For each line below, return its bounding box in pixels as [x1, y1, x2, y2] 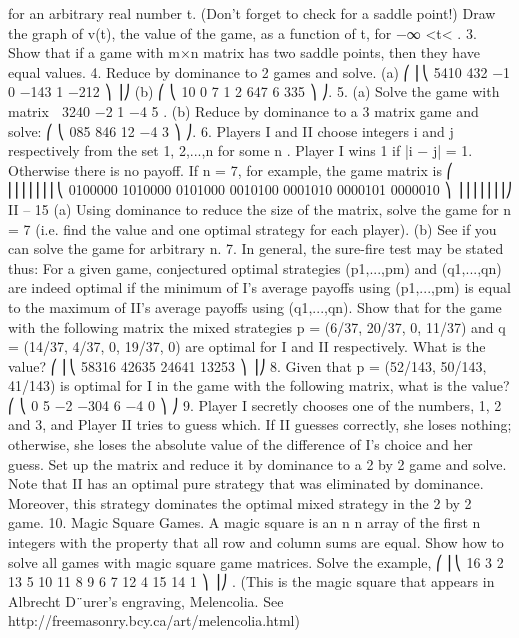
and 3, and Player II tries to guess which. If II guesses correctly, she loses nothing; [8, 414, 512, 435]
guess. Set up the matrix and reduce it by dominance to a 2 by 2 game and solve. [8, 453, 507, 474]
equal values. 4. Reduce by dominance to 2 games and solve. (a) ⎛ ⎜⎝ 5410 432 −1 [8, 61, 511, 82]
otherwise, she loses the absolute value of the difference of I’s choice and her [8, 434, 473, 455]
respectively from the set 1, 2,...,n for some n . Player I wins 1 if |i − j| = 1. [8, 140, 473, 161]
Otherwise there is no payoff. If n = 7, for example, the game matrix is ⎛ [8, 159, 454, 180]
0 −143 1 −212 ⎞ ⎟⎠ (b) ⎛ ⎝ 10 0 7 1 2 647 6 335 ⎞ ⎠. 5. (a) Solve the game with [8, 81, 500, 102]
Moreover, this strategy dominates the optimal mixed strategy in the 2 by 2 [8, 492, 472, 513]
